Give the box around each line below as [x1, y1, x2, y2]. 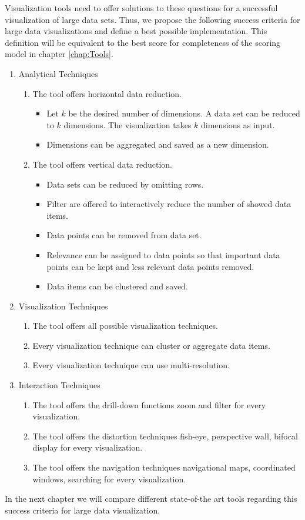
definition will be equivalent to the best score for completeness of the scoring [5, 36, 281, 48]
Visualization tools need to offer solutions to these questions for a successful [5, 2, 278, 14]
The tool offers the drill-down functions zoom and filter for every [32, 398, 266, 411]
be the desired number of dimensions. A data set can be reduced [68, 107, 300, 119]
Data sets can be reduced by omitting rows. [46, 178, 204, 190]
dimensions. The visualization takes [63, 118, 192, 131]
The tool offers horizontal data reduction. [32, 87, 182, 99]
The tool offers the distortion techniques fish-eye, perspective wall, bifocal [32, 429, 298, 442]
